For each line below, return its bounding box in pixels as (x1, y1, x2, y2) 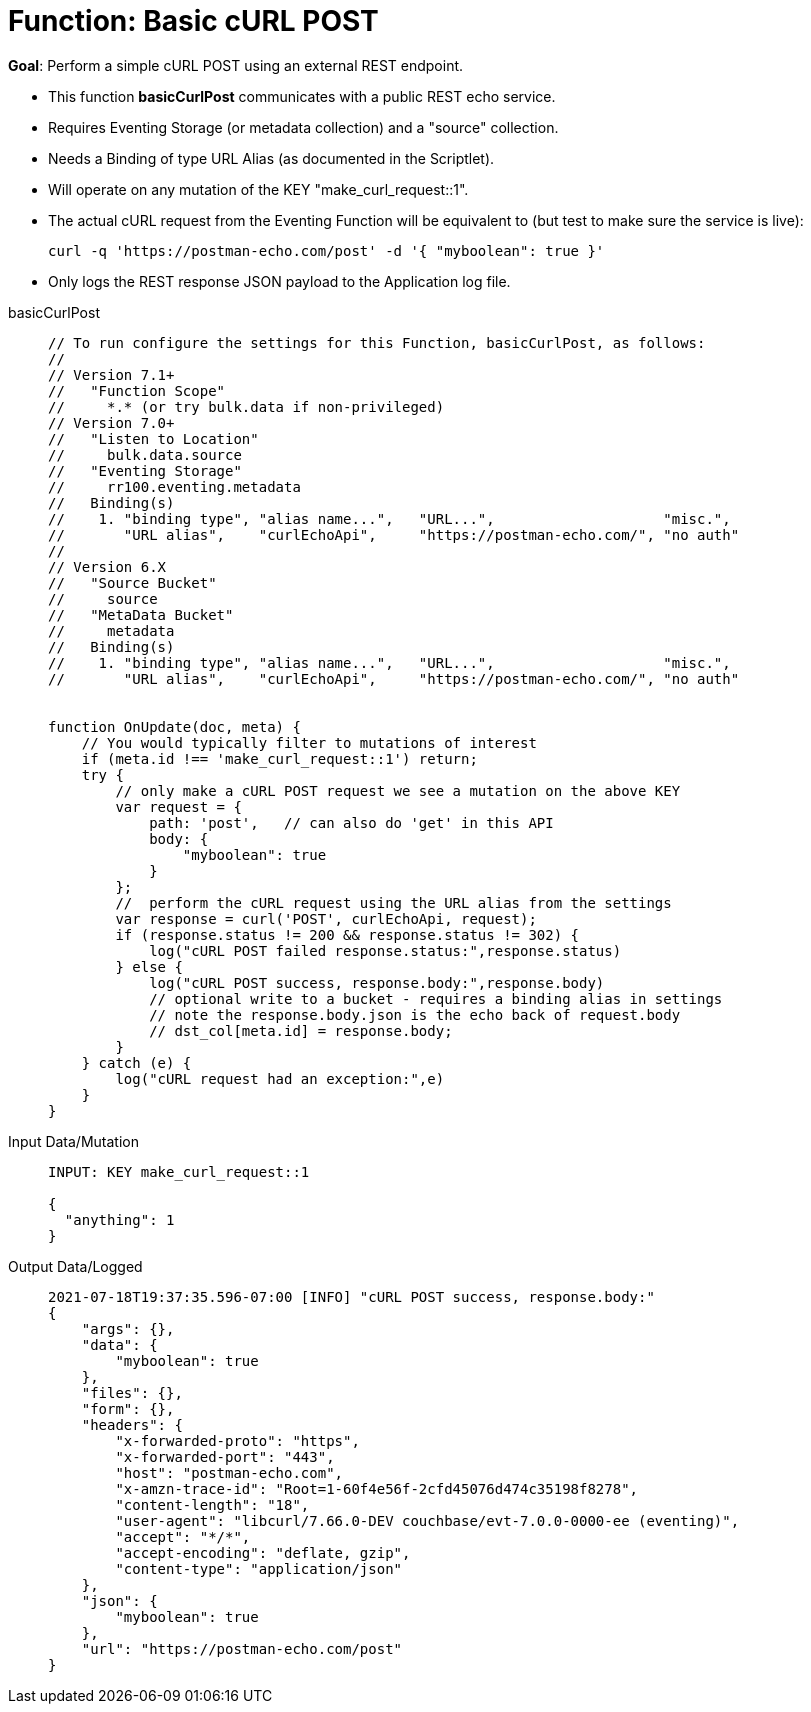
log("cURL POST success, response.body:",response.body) (149, 974, 605, 991)
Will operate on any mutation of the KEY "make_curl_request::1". (48, 180, 469, 198)
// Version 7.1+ (48, 366, 175, 383)
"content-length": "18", (115, 1496, 310, 1513)
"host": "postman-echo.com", (115, 1464, 344, 1481)
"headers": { (81, 1416, 183, 1433)
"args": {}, (81, 1320, 175, 1337)
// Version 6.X (48, 558, 167, 575)
